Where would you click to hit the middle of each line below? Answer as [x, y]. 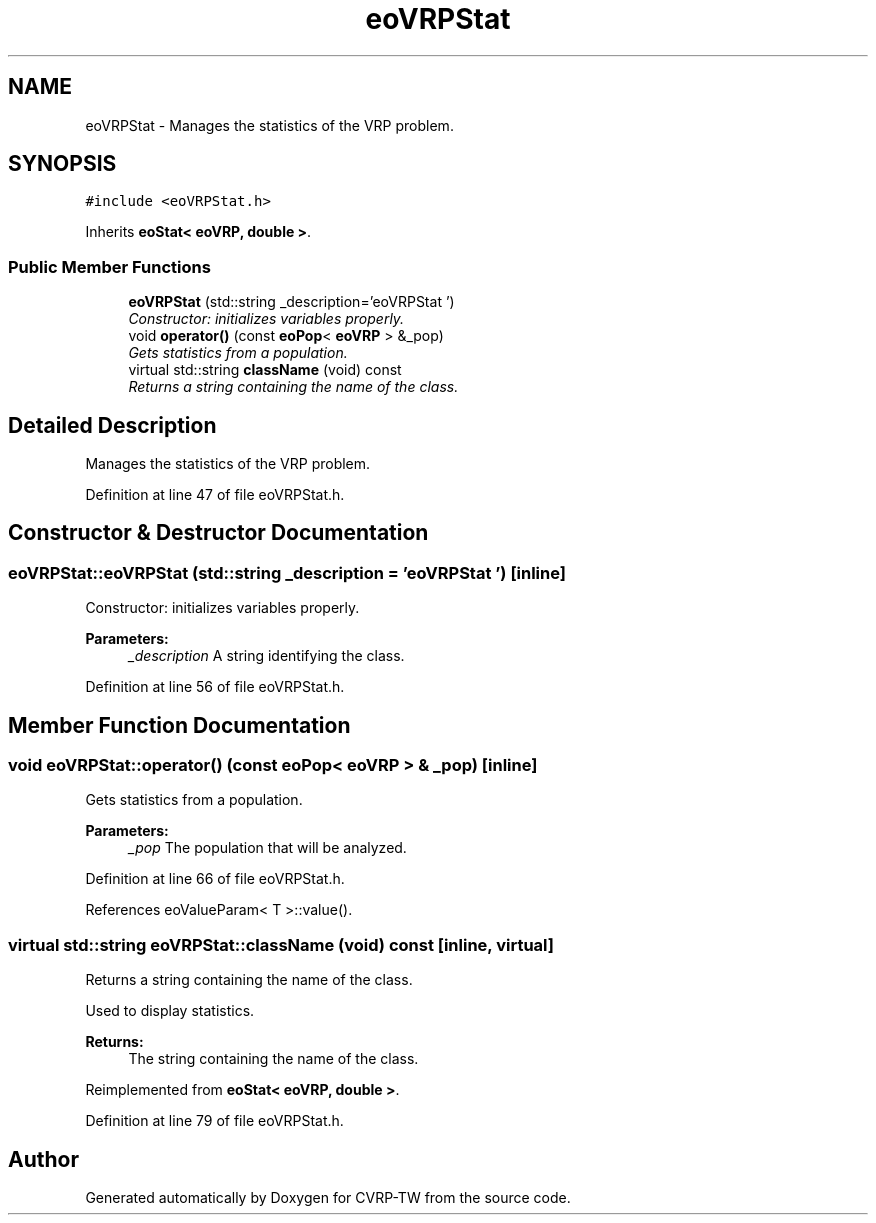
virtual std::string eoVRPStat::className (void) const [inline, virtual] [281, 944]
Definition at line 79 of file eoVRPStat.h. [214, 1121]
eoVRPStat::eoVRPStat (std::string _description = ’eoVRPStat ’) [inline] [287, 572]
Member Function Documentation [179, 725]
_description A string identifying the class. [266, 656]
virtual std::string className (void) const [265, 370]
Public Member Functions [109, 266]
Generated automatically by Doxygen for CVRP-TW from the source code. [328, 1198]
